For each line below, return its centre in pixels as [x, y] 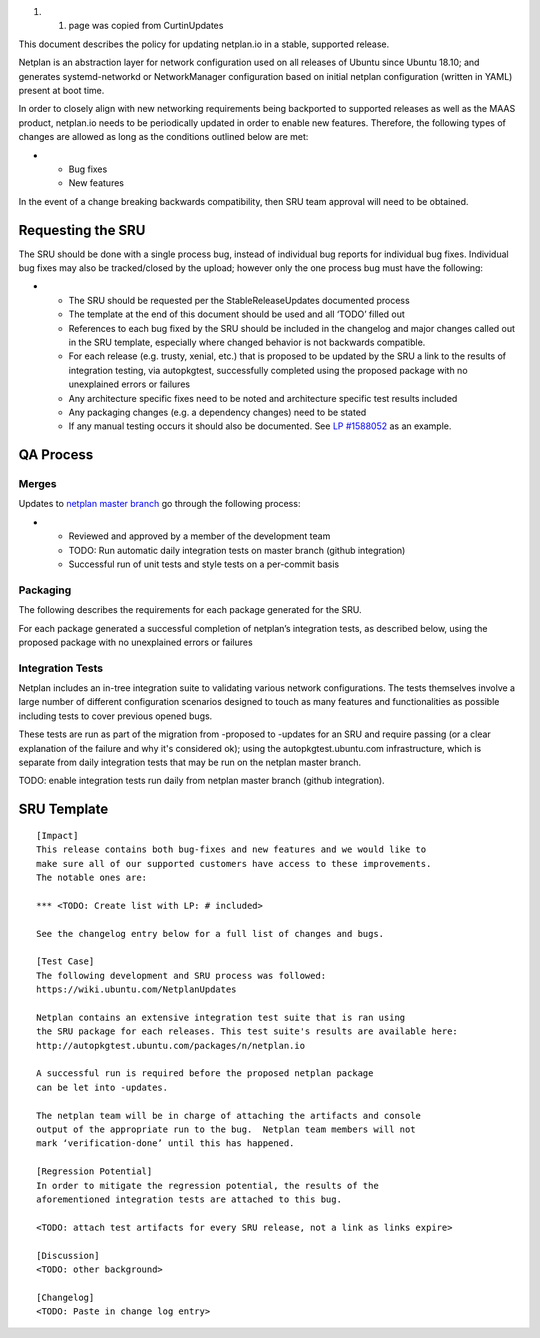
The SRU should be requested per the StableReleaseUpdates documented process [239, 300]
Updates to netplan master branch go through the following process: [159, 504]
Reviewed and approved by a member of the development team [199, 536]
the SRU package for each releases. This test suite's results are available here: [247, 1031]
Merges [37, 484]
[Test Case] [65, 961]
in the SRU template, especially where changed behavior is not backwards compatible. [247, 342]
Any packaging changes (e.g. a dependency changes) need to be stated [217, 412]
